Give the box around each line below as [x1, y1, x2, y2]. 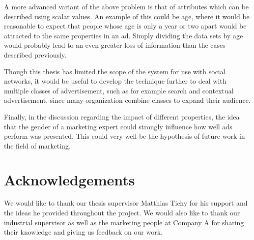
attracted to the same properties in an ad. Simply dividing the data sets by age [4, 30, 243, 40]
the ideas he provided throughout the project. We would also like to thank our [4, 208, 240, 218]
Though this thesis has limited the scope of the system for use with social [4, 66, 226, 76]
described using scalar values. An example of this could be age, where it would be [4, 11, 250, 21]
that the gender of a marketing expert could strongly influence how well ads [4, 121, 232, 131]
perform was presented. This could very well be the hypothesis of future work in [4, 131, 245, 141]
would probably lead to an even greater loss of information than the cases [4, 40, 226, 50]
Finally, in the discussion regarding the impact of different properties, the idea [4, 111, 240, 121]
